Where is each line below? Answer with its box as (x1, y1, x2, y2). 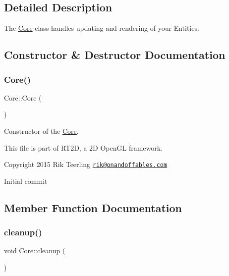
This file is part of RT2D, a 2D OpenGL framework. (4, 142, 163, 153)
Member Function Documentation (4, 200, 182, 215)
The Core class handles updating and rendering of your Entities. (4, 23, 199, 33)
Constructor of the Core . (4, 125, 79, 136)
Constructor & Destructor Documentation (4, 47, 226, 62)
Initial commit (4, 175, 48, 186)
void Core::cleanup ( (4, 245, 65, 256)
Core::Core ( (4, 92, 42, 103)
